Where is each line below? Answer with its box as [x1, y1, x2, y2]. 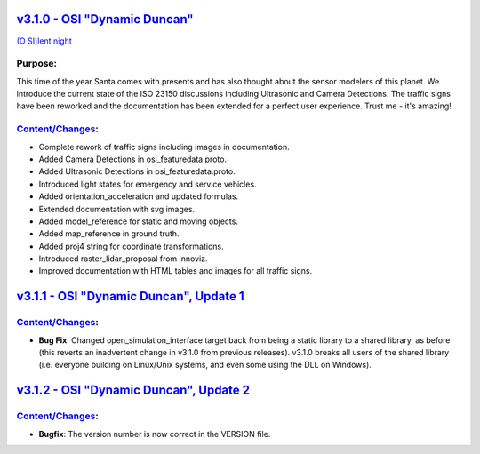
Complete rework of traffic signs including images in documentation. [38, 141, 290, 152]
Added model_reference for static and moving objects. [38, 216, 239, 227]
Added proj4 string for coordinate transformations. [38, 241, 224, 251]
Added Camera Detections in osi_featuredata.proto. [38, 154, 227, 164]
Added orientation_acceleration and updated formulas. [38, 191, 239, 202]
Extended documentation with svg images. [38, 203, 196, 214]
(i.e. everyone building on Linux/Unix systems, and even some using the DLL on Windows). [38, 360, 372, 370]
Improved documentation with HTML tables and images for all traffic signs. [38, 266, 313, 276]
